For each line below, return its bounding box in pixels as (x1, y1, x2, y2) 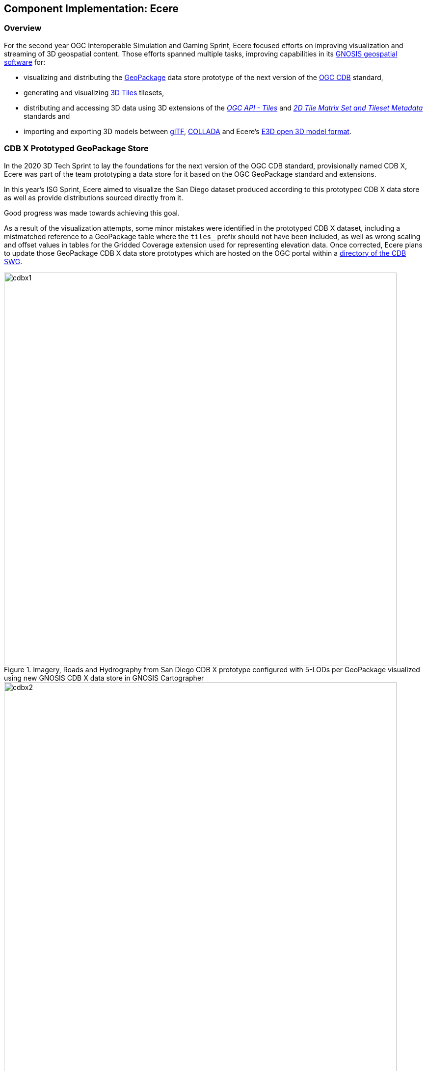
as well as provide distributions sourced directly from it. (4, 193, 184, 202)
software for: (4, 57, 46, 66)
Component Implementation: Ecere (4, 2, 179, 15)
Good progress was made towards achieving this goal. (4, 208, 180, 217)
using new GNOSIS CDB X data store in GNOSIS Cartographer (4, 673, 204, 682)
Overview (4, 23, 42, 33)
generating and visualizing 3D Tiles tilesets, (24, 88, 164, 97)
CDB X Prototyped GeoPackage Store (4, 143, 149, 154)
